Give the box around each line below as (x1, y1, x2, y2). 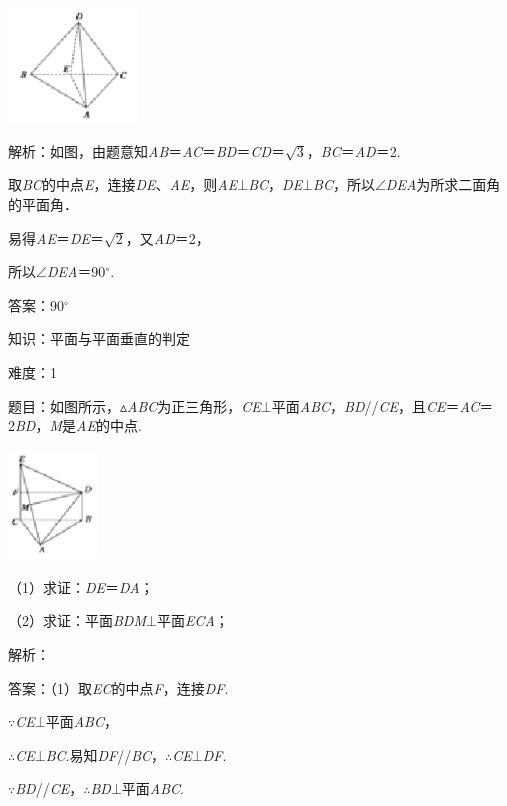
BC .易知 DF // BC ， (45, 744, 166, 765)
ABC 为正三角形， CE (127, 395, 261, 416)
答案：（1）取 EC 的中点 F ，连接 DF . (8, 677, 229, 698)
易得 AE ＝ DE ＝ (8, 227, 104, 248)
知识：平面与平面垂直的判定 (8, 328, 190, 349)
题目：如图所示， (8, 395, 120, 416)
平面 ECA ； (156, 610, 229, 631)
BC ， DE (248, 174, 303, 195)
